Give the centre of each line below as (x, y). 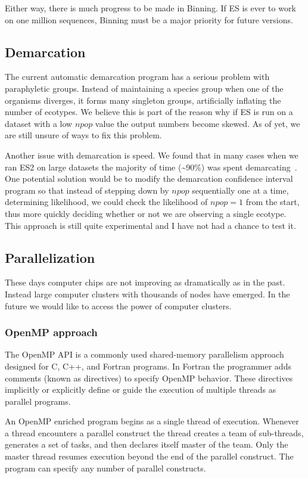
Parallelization (50, 257)
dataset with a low (39, 123)
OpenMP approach (51, 332)
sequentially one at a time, (240, 190)
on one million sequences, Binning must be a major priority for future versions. (149, 19)
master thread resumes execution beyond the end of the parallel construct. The (149, 456)
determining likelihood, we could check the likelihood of (106, 202)
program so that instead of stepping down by (87, 190)
